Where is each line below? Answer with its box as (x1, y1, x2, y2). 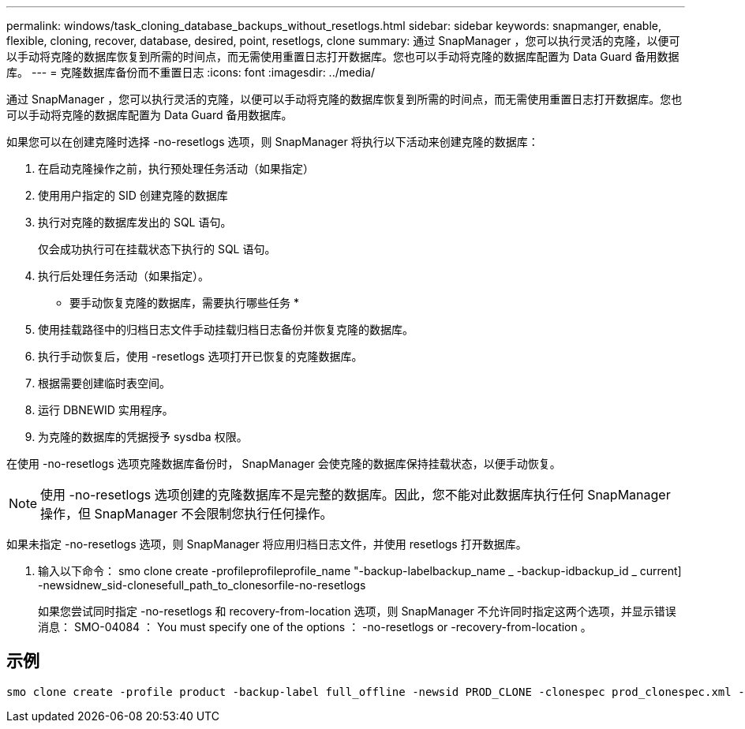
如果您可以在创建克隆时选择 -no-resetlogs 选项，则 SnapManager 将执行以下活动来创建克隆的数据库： (6, 135, 539, 148)
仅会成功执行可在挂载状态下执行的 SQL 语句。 (38, 242, 276, 256)
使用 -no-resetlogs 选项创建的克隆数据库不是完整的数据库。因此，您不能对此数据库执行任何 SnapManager (40, 487, 671, 503)
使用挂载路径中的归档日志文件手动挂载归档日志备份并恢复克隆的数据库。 (38, 323, 414, 336)
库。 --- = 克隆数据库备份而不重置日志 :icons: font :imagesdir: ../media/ (6, 65, 376, 79)
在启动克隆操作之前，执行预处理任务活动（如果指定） (38, 162, 314, 175)
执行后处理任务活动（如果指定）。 (38, 269, 209, 282)
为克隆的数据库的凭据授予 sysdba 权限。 (38, 430, 248, 443)
